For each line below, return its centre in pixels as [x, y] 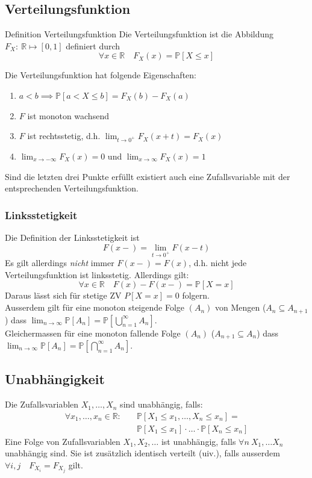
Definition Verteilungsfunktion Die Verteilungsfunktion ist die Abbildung [139, 34]
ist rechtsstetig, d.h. [64, 136]
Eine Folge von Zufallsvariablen [63, 441]
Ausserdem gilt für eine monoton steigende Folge [95, 307]
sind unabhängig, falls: [161, 404]
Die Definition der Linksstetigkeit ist [72, 237]
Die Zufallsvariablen [42, 404]
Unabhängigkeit [55, 379]
